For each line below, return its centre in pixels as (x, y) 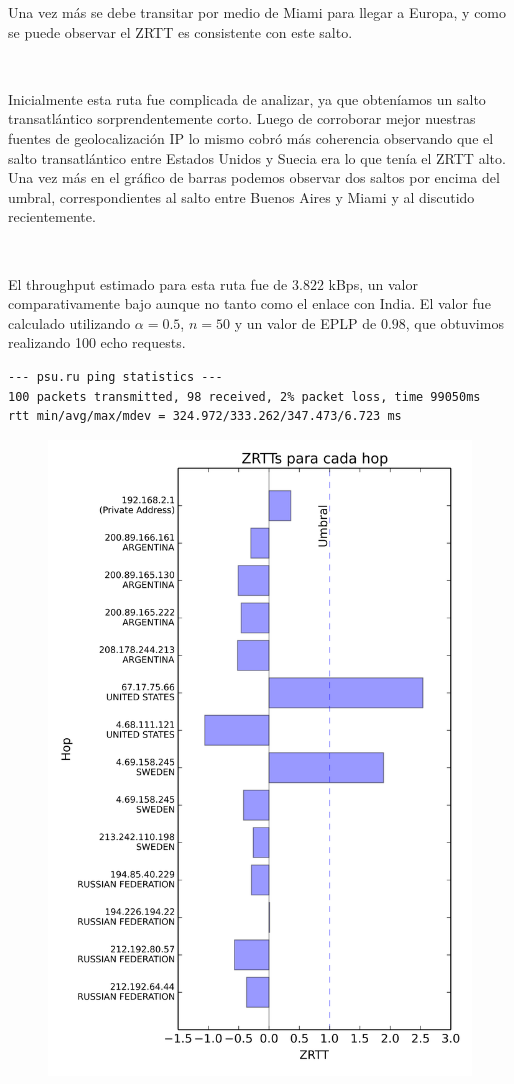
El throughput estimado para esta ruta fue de (148, 283)
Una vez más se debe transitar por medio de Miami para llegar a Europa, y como (257, 12)
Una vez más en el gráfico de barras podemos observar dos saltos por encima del (254, 177)
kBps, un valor (373, 283)
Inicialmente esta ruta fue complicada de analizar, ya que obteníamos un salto (247, 98)
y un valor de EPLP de (305, 322)
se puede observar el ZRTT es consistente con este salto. (180, 31)
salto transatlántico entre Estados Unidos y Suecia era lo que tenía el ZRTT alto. (257, 157)
